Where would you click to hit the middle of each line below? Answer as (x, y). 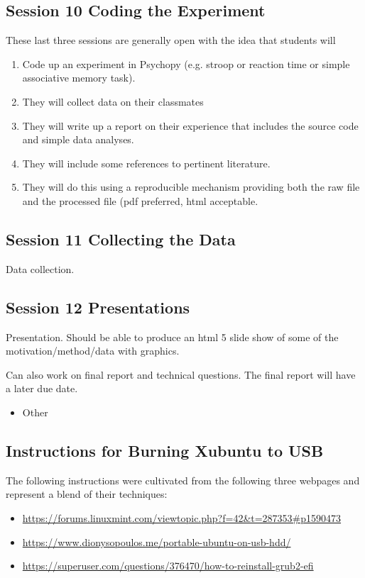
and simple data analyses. (78, 139)
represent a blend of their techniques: (87, 494)
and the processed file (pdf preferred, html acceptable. (140, 200)
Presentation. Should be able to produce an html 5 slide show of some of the (172, 337)
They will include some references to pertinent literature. (146, 163)
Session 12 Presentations (98, 307)
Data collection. (40, 268)
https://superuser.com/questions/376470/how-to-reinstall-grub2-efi (168, 566)
